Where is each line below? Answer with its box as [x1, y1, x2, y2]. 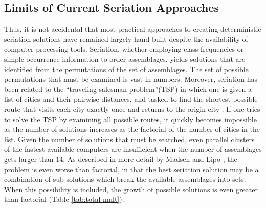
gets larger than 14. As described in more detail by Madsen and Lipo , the [4, 153, 237, 164]
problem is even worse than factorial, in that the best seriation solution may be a [4, 164, 259, 174]
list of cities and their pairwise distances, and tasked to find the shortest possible [4, 94, 258, 104]
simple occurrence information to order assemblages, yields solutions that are [4, 53, 246, 64]
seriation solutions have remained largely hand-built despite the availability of [4, 33, 248, 44]
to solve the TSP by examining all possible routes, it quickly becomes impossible [4, 113, 257, 124]
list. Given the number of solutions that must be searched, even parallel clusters [4, 133, 255, 144]
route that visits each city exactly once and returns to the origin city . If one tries [4, 103, 260, 114]
